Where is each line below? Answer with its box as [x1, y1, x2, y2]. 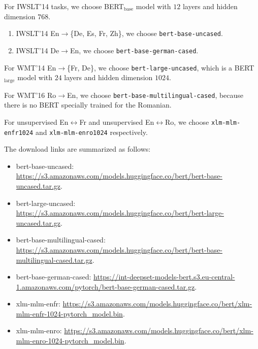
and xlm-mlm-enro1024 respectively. [35, 126, 148, 137]
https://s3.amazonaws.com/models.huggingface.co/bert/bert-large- [16, 207, 224, 218]
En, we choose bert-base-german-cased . [70, 45, 199, 55]
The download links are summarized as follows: [4, 144, 151, 154]
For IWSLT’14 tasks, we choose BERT [4, 1, 124, 11]
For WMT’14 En [4, 62, 56, 73]
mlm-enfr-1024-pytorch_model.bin [16, 308, 123, 319]
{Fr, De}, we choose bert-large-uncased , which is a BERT [67, 62, 254, 73]
